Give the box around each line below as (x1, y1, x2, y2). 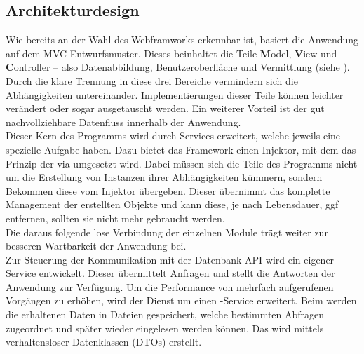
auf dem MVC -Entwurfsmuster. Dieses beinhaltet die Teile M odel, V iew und (6, 46, 337, 60)
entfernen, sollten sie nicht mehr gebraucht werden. (6, 210, 225, 225)
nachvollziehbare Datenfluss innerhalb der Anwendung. (6, 114, 241, 129)
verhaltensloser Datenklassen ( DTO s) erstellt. (6, 334, 202, 349)
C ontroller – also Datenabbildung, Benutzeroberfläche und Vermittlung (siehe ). (6, 60, 350, 74)
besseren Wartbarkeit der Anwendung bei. (6, 238, 187, 253)
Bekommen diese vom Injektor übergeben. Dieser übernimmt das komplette (6, 183, 330, 198)
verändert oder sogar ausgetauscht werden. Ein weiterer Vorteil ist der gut (6, 101, 325, 116)
